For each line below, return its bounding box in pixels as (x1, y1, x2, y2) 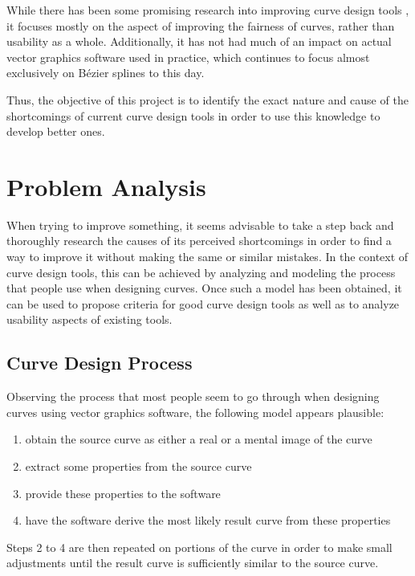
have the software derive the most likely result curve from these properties (25, 512, 391, 529)
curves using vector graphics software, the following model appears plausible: (6, 403, 384, 420)
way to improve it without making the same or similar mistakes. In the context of (6, 248, 409, 265)
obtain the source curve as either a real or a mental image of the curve (25, 431, 372, 447)
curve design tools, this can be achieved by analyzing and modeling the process (6, 263, 396, 280)
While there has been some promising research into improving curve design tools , (6, 2, 409, 18)
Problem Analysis (6, 170, 206, 202)
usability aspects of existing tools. (6, 311, 173, 328)
